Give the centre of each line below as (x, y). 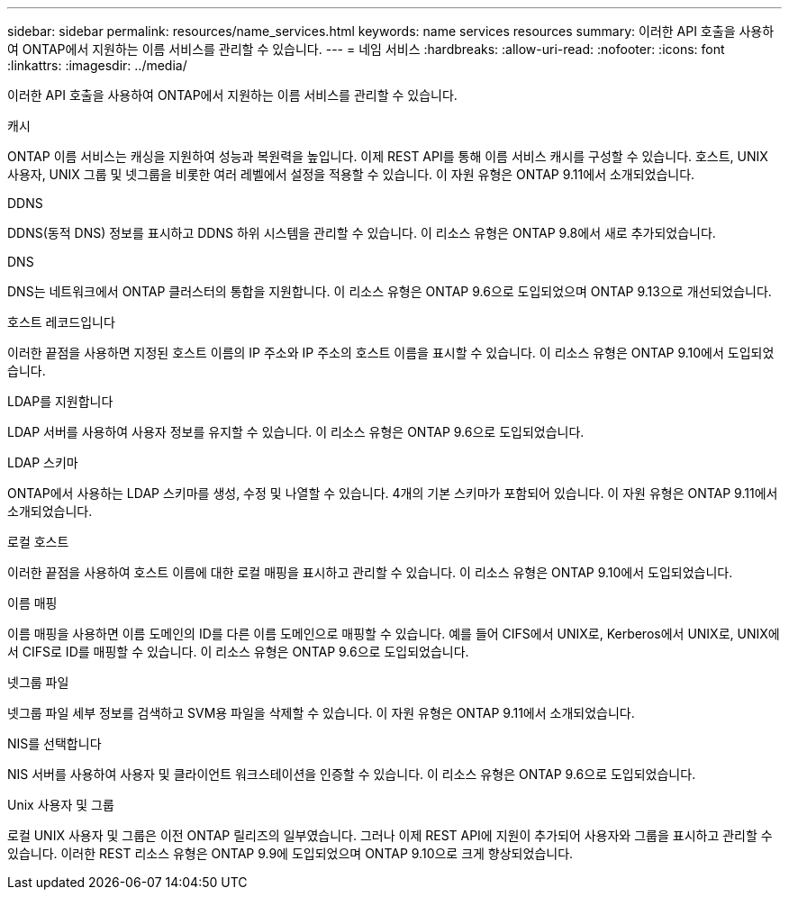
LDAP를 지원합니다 (60, 401)
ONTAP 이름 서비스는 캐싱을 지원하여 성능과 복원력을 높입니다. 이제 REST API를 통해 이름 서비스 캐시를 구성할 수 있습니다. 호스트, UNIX (388, 156)
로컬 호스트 (38, 542)
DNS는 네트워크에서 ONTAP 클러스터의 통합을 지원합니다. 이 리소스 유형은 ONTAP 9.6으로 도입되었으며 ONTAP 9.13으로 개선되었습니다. (390, 291)
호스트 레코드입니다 (61, 322)
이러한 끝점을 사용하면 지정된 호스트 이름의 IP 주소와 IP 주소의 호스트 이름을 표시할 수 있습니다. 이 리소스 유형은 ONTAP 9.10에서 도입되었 (391, 353)
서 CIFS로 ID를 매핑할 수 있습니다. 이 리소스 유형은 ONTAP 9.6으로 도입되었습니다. (238, 652)
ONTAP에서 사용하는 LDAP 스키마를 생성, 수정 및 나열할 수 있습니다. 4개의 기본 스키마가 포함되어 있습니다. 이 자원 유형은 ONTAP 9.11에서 (393, 493)
